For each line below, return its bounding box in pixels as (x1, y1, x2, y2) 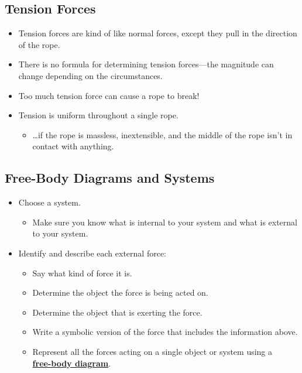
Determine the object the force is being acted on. (32, 286, 208, 299)
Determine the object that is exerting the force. (32, 306, 203, 318)
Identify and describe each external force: (18, 247, 166, 259)
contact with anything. (32, 140, 114, 152)
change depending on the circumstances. (18, 69, 163, 81)
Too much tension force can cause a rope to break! (18, 89, 200, 101)
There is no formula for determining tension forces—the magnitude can (18, 58, 274, 70)
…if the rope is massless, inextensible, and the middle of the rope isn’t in (32, 128, 293, 141)
